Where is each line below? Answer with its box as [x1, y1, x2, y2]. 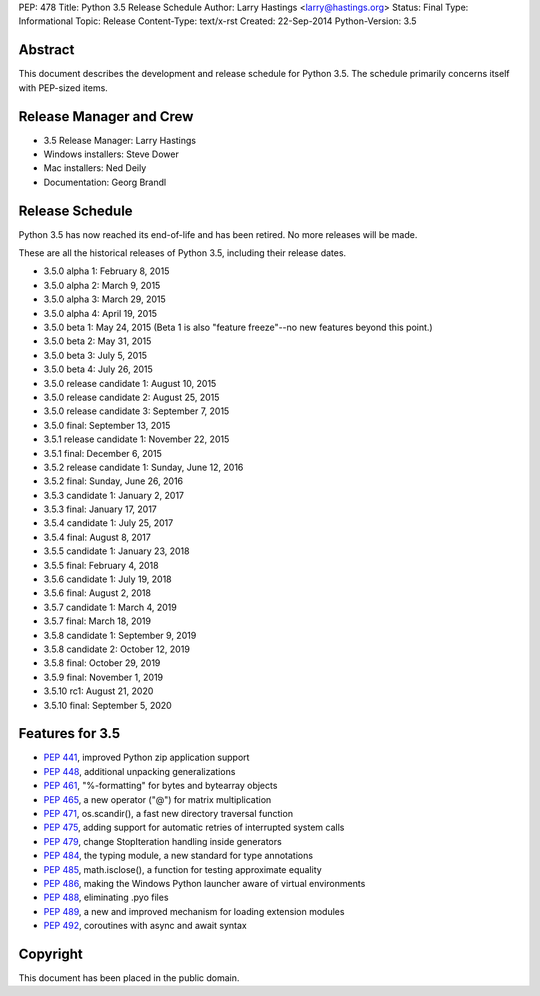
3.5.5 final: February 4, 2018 [43, 559, 159, 571]
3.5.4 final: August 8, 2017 [43, 531, 152, 543]
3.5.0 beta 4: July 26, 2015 [43, 363, 154, 375]
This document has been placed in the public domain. [18, 972, 240, 984]
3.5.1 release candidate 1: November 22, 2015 [43, 433, 230, 445]
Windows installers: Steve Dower [43, 148, 179, 160]
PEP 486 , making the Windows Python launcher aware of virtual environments [43, 877, 366, 889]
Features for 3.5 [18, 725, 121, 742]
